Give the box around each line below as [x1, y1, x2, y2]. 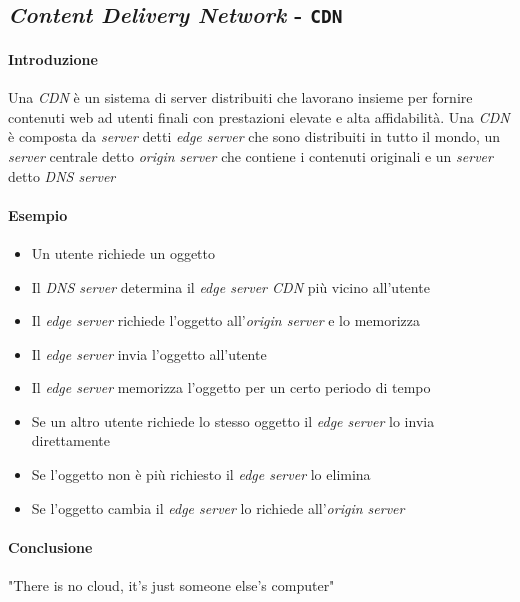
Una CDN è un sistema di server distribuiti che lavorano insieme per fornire [8, 87, 473, 108]
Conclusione [8, 536, 93, 557]
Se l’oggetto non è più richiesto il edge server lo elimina [31, 464, 371, 485]
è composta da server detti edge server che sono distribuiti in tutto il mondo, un [8, 126, 501, 147]
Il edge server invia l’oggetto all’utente [31, 343, 267, 364]
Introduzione [8, 48, 98, 69]
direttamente [31, 430, 111, 451]
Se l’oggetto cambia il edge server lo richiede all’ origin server [31, 497, 405, 518]
